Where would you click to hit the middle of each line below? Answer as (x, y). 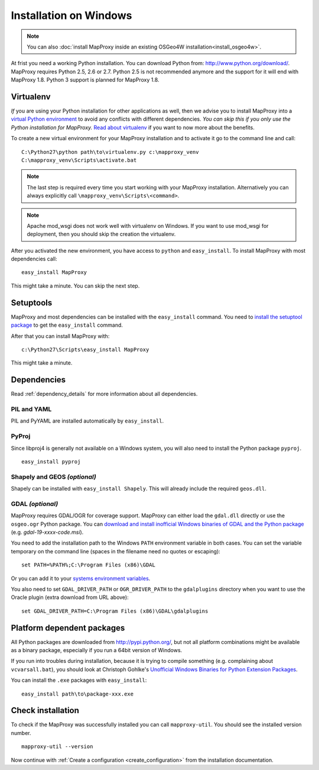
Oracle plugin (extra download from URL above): (70, 597)
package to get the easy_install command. (67, 325)
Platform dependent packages (68, 628)
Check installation (45, 711)
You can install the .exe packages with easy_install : (79, 680)
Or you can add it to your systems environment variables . (81, 578)
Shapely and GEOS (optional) (54, 476)
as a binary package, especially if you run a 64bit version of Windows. (97, 650)
